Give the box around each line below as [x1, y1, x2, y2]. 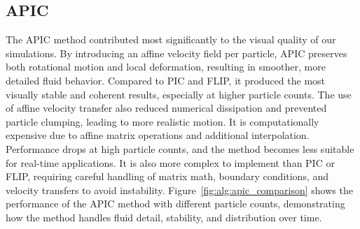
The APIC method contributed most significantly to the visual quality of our [6, 32, 336, 47]
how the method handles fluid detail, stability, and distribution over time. [6, 209, 322, 224]
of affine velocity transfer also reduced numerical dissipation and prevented [6, 101, 327, 115]
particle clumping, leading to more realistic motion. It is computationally [6, 114, 319, 128]
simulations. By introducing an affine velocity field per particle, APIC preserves [6, 45, 347, 60]
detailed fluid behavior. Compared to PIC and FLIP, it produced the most [6, 73, 326, 87]
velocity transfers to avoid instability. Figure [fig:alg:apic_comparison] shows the [6, 182, 353, 197]
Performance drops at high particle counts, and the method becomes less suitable [6, 141, 354, 156]
